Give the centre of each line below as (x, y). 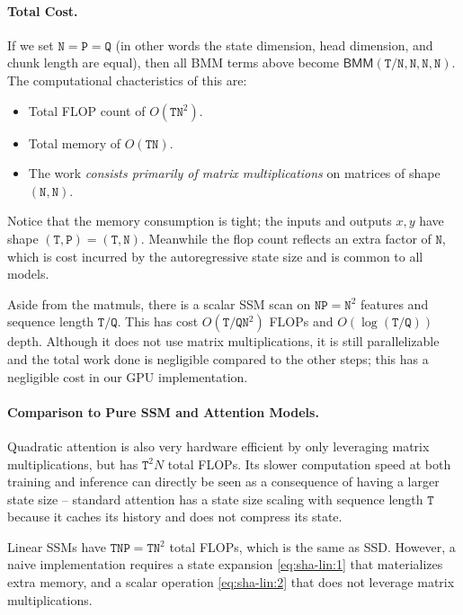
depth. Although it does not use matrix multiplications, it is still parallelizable (223, 341)
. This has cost (158, 321)
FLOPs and (301, 321)
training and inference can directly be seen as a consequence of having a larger (223, 481)
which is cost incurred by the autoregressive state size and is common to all (215, 256)
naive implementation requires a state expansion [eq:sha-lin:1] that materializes (225, 564)
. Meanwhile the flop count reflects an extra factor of (286, 238)
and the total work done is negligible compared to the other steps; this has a (218, 358)
